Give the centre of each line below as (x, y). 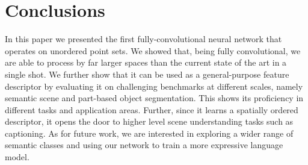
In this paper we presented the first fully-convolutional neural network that (143, 39)
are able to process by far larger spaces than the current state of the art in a (146, 62)
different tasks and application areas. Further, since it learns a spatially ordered (152, 109)
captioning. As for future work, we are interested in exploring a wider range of (149, 133)
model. (17, 157)
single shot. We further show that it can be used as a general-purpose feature (147, 74)
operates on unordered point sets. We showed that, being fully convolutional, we (153, 50)
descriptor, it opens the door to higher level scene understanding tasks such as (149, 121)
